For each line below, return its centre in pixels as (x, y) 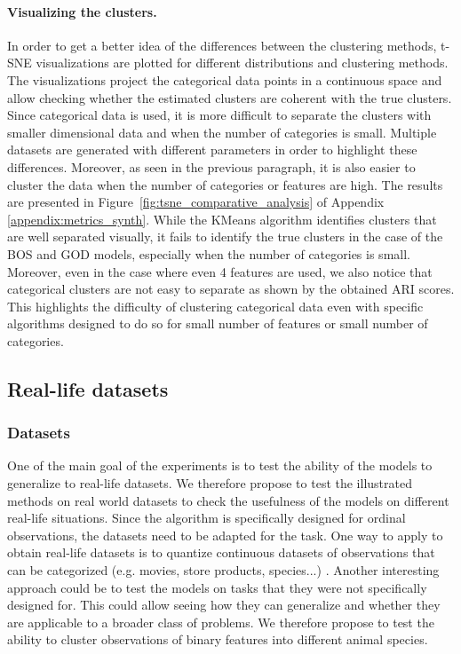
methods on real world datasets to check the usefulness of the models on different (228, 500)
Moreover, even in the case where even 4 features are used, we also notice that (220, 271)
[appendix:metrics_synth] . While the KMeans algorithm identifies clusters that (222, 219)
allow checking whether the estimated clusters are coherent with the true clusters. (230, 97)
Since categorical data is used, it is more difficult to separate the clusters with (219, 115)
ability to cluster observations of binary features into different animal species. (218, 639)
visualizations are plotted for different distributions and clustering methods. (242, 63)
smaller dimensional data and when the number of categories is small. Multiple (222, 132)
